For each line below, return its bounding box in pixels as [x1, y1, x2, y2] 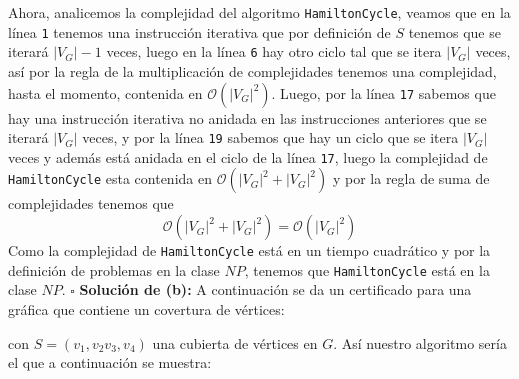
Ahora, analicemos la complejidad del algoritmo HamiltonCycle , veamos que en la [8, 2, 511, 22]
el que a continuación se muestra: [8, 352, 212, 373]
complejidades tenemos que [8, 193, 174, 214]
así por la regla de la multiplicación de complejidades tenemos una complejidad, [8, 60, 497, 81]
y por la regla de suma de [332, 168, 490, 189]
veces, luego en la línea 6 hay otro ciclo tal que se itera [106, 41, 442, 62]
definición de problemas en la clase [8, 259, 220, 280]
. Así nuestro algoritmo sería [333, 332, 507, 353]
